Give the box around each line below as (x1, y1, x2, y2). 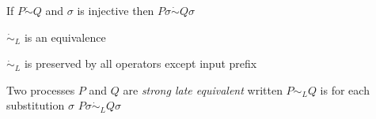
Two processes (6, 81, 75, 98)
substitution (6, 97, 65, 113)
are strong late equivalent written (123, 81, 283, 98)
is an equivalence (24, 28, 106, 45)
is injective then (77, 2, 154, 18)
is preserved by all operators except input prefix (24, 55, 257, 72)
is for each (320, 81, 370, 98)
